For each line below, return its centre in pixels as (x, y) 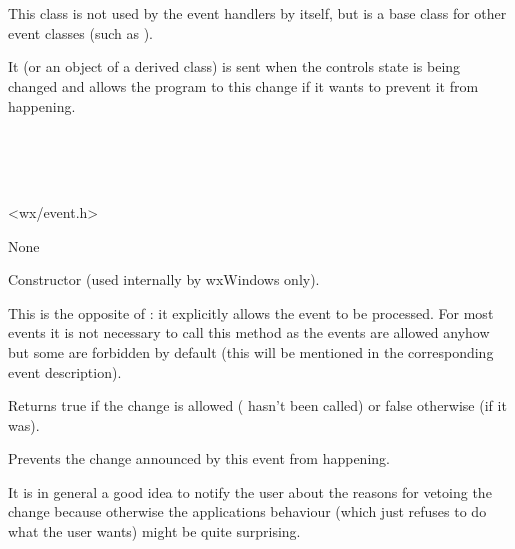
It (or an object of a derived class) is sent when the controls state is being (234, 66)
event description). (65, 371)
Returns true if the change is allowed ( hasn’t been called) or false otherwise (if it (257, 405)
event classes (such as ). (80, 32)
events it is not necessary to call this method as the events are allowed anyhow (249, 332)
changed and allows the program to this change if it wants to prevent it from (243, 85)
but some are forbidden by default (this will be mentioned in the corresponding (251, 351)
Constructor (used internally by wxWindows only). (164, 279)
